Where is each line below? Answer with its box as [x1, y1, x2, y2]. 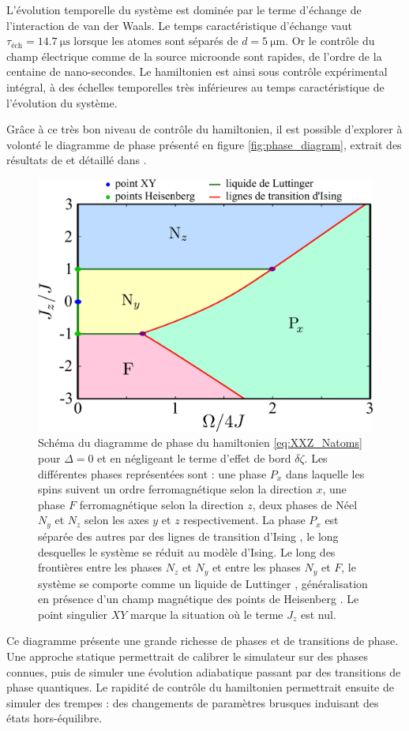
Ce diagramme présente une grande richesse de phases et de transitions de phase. [6, 632, 399, 649]
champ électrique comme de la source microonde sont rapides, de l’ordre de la [6, 47, 382, 64]
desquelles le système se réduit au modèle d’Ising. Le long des [38, 543, 336, 560]
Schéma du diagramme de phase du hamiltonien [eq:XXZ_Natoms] [38, 434, 362, 451]
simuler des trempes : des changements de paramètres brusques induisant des [6, 694, 379, 710]
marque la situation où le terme [130, 605, 283, 622]
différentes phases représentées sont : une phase [38, 465, 267, 482]
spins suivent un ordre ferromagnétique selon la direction [38, 481, 313, 497]
